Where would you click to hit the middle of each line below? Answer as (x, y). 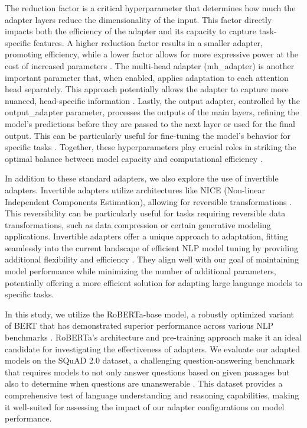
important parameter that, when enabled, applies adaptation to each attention (147, 77)
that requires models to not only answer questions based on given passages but (147, 372)
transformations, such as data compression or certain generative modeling (138, 224)
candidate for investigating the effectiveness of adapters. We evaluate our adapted (153, 348)
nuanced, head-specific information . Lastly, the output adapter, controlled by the (152, 100)
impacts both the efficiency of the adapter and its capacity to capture (131, 31)
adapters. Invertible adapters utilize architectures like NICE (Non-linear (135, 189)
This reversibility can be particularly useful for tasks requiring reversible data (145, 213)
